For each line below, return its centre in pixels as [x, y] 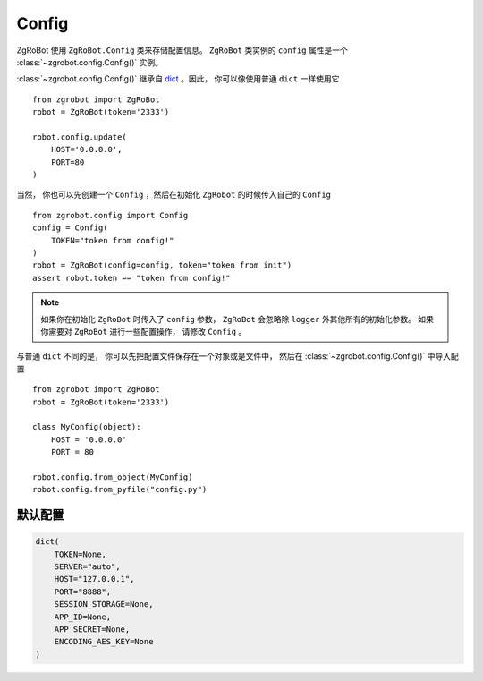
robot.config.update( [80, 137]
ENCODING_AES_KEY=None [104, 642]
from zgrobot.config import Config [110, 215]
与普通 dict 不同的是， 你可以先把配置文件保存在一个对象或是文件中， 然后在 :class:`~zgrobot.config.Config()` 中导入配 [238, 356]
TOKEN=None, [80, 554]
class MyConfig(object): [87, 427]
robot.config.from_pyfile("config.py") [120, 489]
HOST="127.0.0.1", [94, 579]
